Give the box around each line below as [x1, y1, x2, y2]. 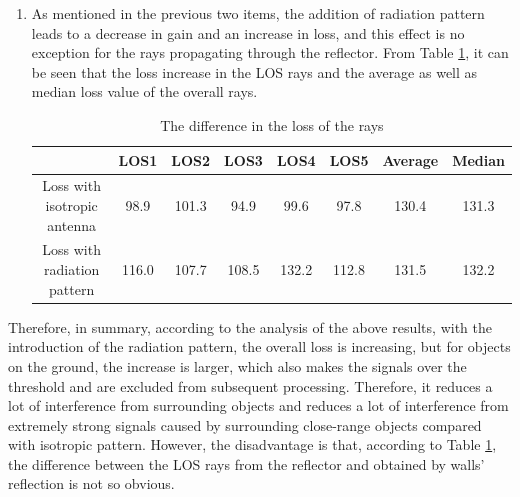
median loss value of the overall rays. [31, 81, 258, 102]
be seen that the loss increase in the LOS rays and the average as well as [31, 61, 478, 82]
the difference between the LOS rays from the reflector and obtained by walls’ [8, 453, 485, 474]
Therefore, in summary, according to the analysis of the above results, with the [8, 316, 492, 337]
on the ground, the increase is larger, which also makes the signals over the [8, 355, 467, 376]
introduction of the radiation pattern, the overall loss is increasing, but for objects [8, 336, 511, 357]
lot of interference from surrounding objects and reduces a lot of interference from [8, 395, 509, 416]
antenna [47, 214, 96, 235]
